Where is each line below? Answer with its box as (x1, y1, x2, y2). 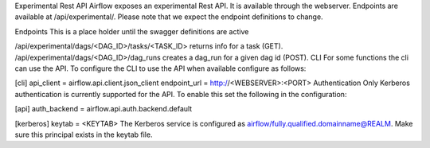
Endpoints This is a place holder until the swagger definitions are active (14, 26, 249, 36)
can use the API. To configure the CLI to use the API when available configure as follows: (14, 64, 307, 73)
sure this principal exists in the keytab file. (14, 130, 153, 139)
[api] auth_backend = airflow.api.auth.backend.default (14, 104, 193, 114)
